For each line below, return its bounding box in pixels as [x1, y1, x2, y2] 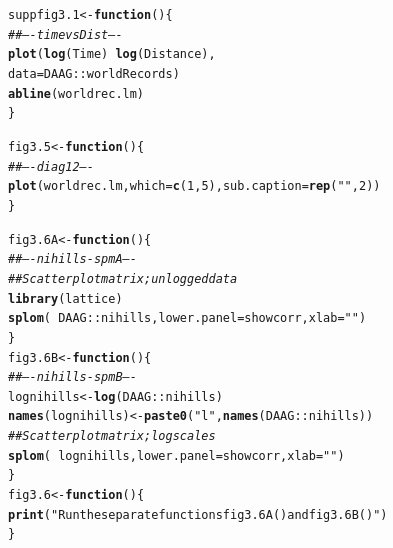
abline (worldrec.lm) [8, 86, 145, 101]
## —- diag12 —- [8, 159, 94, 174]
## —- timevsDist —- [8, 27, 123, 42]
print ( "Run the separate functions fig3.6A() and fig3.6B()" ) [8, 507, 388, 522]
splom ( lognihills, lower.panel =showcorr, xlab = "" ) [8, 448, 345, 463]
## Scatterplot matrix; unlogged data [8, 271, 238, 286]
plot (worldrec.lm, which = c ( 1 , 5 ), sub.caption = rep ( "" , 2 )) [8, 179, 381, 194]
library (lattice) [8, 291, 123, 306]
